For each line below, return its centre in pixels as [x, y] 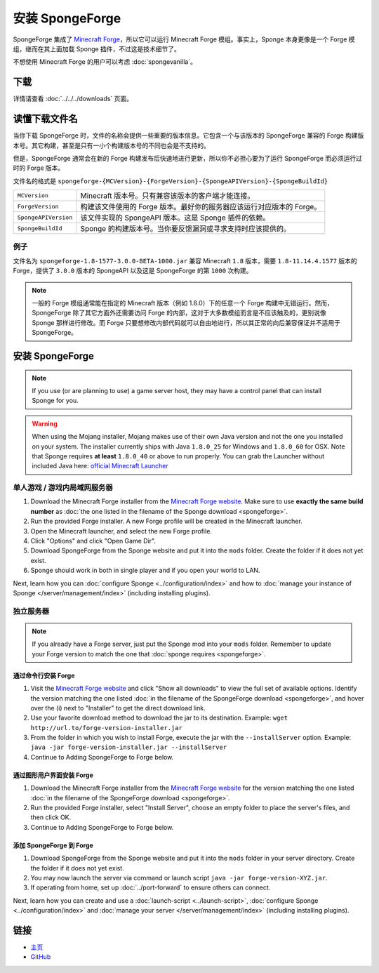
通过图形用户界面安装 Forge [53, 775]
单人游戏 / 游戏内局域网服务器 [63, 488]
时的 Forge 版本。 [39, 168]
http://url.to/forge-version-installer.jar [106, 728]
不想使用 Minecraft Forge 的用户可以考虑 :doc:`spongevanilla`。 [105, 62]
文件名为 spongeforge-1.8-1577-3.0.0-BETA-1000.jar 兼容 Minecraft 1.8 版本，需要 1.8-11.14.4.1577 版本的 [185, 260]
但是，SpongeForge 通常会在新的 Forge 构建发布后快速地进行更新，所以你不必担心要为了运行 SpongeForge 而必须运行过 [188, 158]
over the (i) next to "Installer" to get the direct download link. [118, 708]
